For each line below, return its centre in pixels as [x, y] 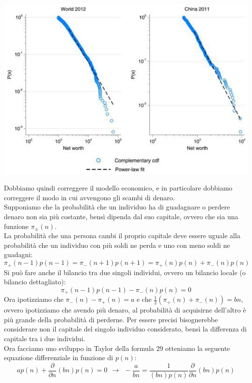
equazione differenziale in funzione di [59, 357]
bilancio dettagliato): [35, 282]
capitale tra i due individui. [45, 338]
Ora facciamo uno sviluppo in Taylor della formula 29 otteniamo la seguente [117, 348]
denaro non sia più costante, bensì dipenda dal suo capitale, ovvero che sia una [121, 217]
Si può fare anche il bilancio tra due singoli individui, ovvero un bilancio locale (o [125, 272]
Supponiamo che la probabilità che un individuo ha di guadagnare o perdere [117, 207]
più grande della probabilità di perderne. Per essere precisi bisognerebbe [111, 319]
